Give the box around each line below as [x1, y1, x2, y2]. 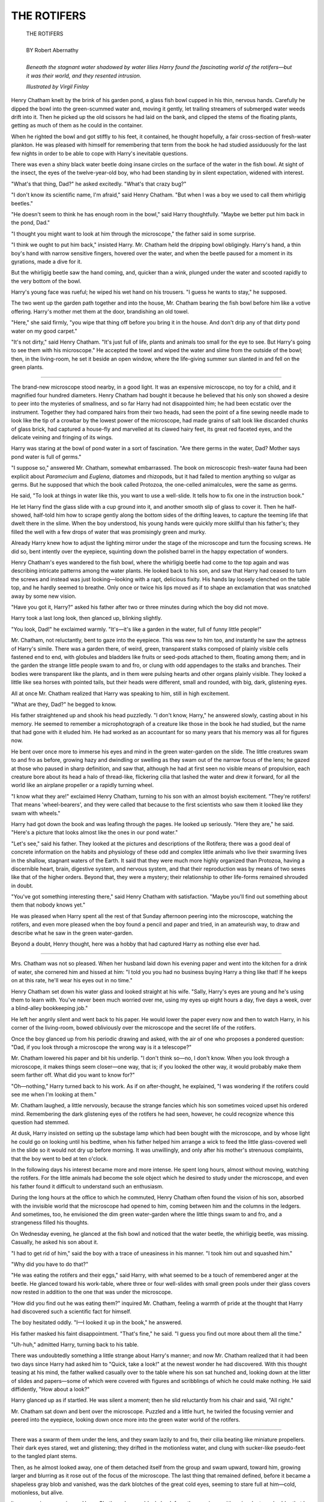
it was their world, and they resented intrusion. [26, 72, 142, 79]
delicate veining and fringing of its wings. [11, 433, 113, 441]
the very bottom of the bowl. [11, 277, 82, 285]
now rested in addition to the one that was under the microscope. [11, 1289, 173, 1296]
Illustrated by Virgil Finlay [26, 83, 89, 90]
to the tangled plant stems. [11, 1453, 77, 1460]
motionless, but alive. [11, 1489, 64, 1496]
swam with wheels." [11, 809, 61, 816]
